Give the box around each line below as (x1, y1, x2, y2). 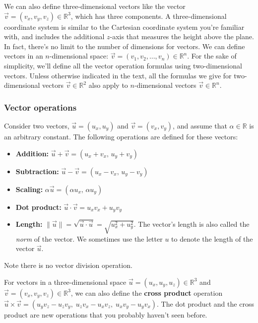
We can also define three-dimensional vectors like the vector (4, 1, 186, 11)
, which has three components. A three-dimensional (70, 10, 227, 21)
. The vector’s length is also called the (133, 219, 250, 229)
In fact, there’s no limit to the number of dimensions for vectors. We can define (4, 41, 245, 51)
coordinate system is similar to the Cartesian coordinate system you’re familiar (4, 21, 245, 32)
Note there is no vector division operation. (4, 259, 132, 270)
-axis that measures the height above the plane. (110, 31, 254, 42)
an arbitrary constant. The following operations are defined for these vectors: (4, 131, 238, 141)
